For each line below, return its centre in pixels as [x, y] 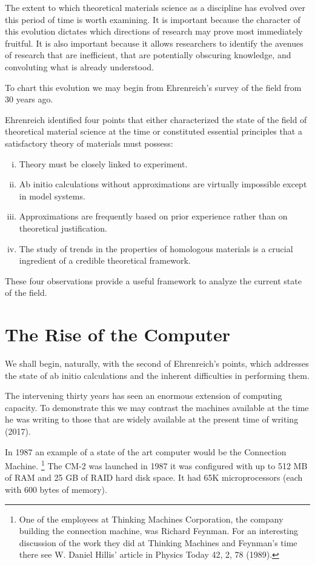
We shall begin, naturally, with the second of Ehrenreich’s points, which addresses [157, 363]
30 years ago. [29, 99]
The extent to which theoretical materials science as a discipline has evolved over [155, 7]
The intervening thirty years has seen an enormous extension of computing [144, 396]
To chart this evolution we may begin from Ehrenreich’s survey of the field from [153, 87]
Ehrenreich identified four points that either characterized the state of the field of [156, 119]
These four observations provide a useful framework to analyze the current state [153, 280]
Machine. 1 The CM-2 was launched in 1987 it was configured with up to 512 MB [156, 465]
